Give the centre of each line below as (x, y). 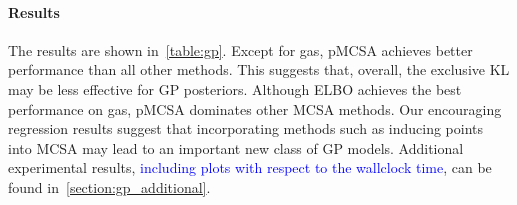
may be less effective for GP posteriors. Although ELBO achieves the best (235, 88)
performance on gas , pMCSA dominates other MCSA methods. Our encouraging (255, 108)
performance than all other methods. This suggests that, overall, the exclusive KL (259, 69)
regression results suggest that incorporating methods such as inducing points (246, 128)
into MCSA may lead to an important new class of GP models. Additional (236, 147)
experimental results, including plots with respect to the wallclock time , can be (250, 167)
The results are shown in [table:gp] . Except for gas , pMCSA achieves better (240, 49)
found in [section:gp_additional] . (109, 186)
